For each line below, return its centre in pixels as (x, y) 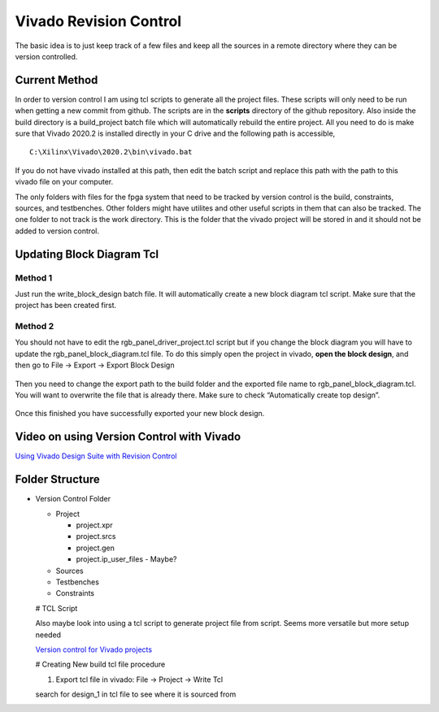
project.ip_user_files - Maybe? (126, 559)
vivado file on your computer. (64, 182)
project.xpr (94, 525)
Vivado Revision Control (98, 21)
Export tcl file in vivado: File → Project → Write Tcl (139, 679)
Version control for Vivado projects (94, 649)
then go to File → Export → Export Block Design (95, 365)
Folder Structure (58, 480)
